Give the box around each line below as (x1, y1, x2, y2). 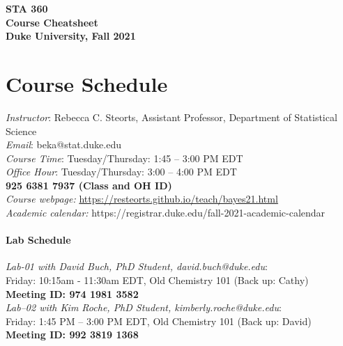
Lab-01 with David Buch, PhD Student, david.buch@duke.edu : (6, 259, 268, 274)
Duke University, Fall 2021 (6, 29, 136, 43)
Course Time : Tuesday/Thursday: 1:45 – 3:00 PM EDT (6, 150, 243, 165)
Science (6, 123, 37, 138)
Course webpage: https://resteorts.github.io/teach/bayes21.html (6, 191, 278, 206)
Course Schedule (6, 69, 168, 97)
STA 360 (6, 1, 48, 15)
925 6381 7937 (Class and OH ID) (6, 178, 172, 192)
